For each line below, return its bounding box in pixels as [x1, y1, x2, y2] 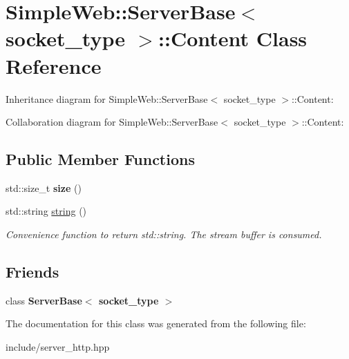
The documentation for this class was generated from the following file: [6, 316, 306, 331]
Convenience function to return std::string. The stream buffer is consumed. [6, 227, 322, 242]
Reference [6, 51, 102, 79]
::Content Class [158, 24, 308, 52]
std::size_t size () [6, 180, 82, 195]
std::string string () [6, 204, 87, 218]
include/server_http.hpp [6, 340, 110, 354]
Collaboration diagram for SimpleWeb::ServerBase [6, 115, 218, 129]
